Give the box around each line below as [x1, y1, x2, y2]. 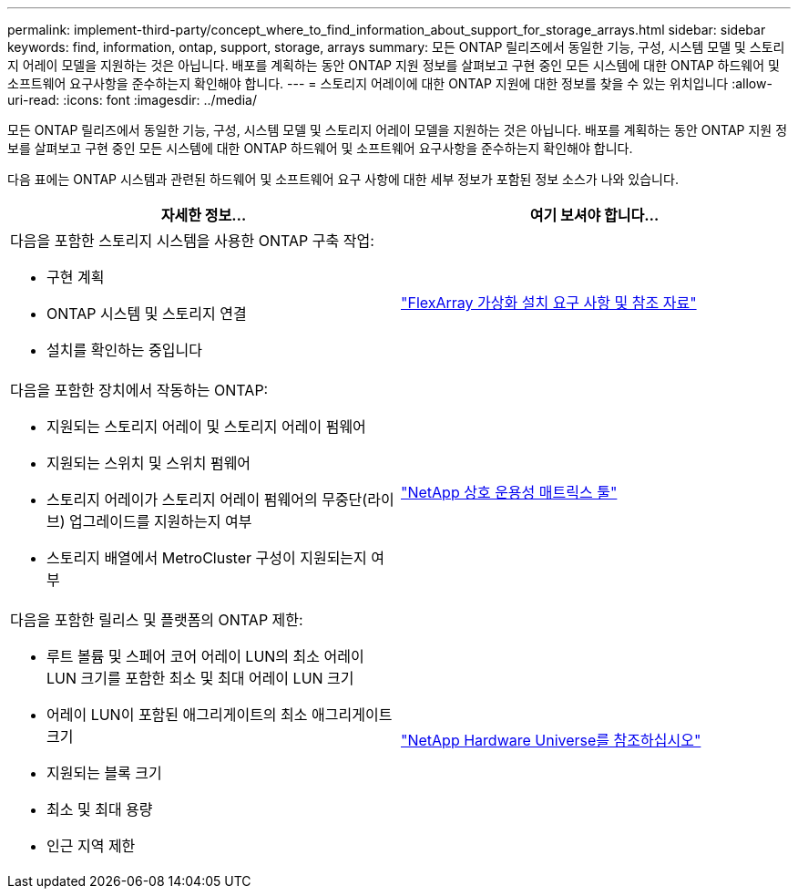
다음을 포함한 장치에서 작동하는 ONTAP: [10, 381, 269, 399]
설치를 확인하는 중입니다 [46, 341, 202, 359]
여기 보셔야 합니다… [529, 206, 660, 224]
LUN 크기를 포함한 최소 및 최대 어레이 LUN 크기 [46, 669, 354, 687]
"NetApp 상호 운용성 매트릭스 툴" [401, 483, 618, 501]
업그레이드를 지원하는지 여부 [69, 512, 252, 530]
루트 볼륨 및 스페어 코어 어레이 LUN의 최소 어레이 [46, 647, 364, 665]
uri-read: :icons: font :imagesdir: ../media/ [7, 92, 257, 108]
